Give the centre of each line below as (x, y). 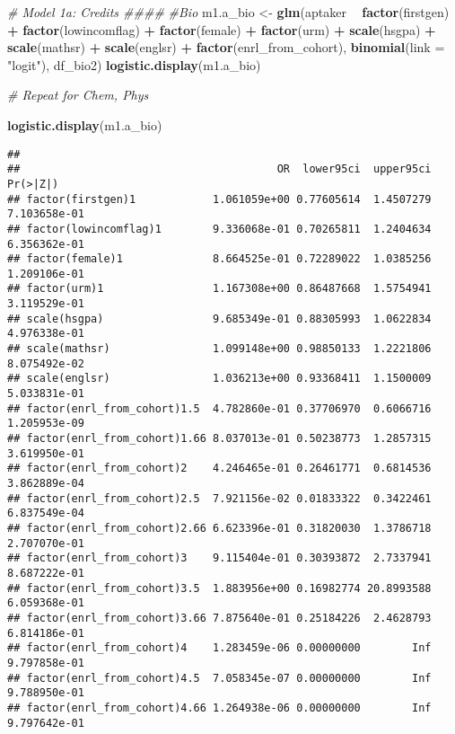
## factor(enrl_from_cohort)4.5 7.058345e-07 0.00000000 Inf (219, 678)
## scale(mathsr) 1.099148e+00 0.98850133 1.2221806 (219, 349)
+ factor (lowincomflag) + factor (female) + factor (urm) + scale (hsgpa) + (222, 29)
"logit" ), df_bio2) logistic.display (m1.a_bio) (134, 64)
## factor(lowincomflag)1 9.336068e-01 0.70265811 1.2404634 (219, 229)
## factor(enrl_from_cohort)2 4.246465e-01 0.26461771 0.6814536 (219, 469)
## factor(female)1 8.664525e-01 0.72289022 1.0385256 (219, 259)
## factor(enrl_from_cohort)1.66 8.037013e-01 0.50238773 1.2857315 (219, 439)
